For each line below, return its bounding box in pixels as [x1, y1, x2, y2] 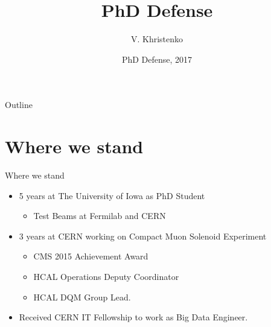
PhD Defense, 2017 [121, 52, 193, 65]
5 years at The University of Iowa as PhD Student [19, 189, 205, 202]
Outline [5, 98, 33, 111]
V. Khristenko [130, 33, 183, 45]
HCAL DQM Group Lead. [33, 290, 131, 303]
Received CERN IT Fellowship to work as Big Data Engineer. [19, 311, 248, 323]
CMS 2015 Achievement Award [33, 250, 148, 262]
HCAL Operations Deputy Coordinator [33, 270, 179, 282]
